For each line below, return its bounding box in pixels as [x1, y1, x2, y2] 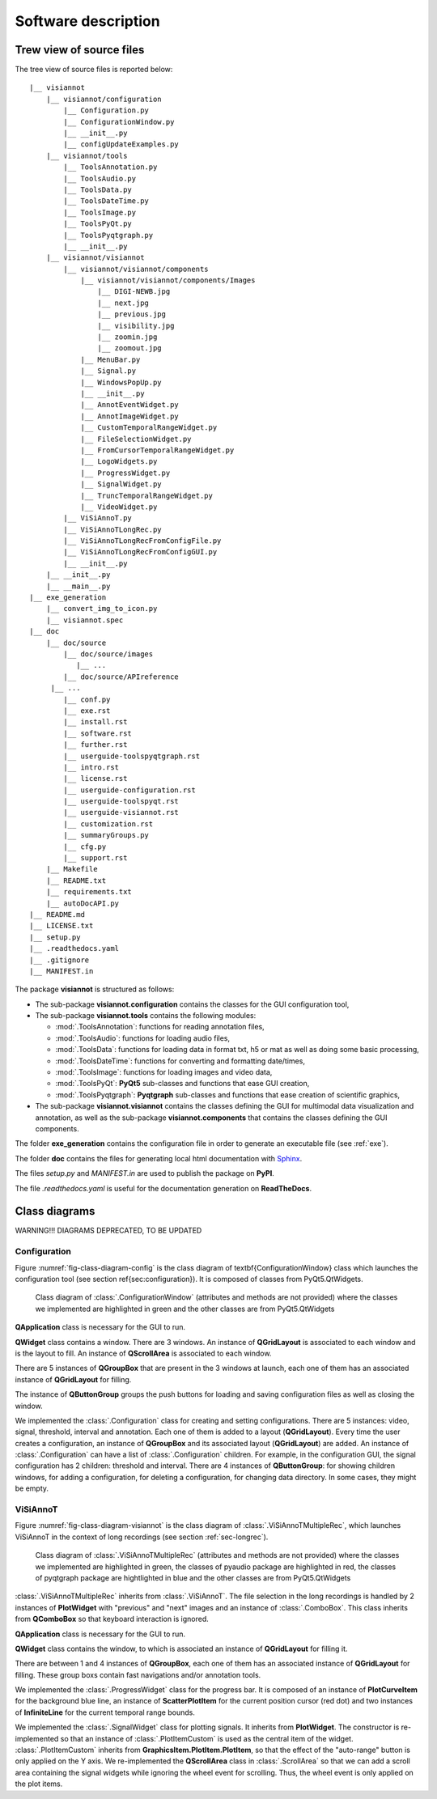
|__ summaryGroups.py [63, 830, 150, 840]
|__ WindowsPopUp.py [80, 377, 162, 387]
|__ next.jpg [97, 298, 150, 308]
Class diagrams [15, 1204, 95, 1218]
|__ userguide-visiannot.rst [63, 808, 180, 817]
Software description [15, 12, 161, 30]
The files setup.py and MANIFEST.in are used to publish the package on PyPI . [15, 1169, 274, 1178]
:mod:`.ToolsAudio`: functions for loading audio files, [55, 1033, 231, 1043]
